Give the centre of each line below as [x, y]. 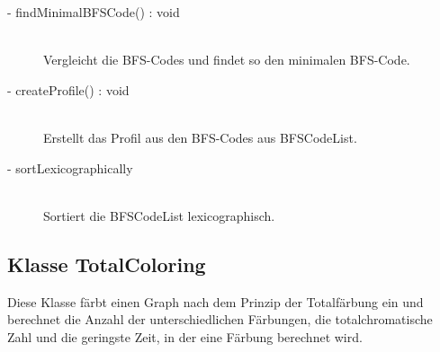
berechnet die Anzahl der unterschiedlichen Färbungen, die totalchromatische [220, 319]
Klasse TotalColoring [107, 264]
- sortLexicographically [70, 167]
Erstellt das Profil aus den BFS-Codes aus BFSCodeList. [200, 137]
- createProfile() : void [68, 89]
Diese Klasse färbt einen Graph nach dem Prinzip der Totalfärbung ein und [216, 301]
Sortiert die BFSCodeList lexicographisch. [159, 215]
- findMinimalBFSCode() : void [94, 12]
